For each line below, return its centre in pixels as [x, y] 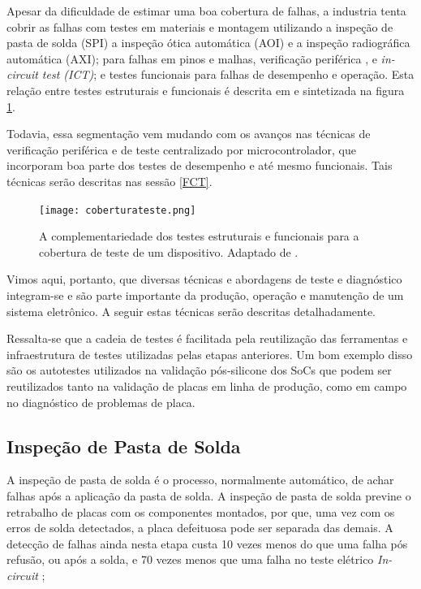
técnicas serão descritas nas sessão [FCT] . [110, 181]
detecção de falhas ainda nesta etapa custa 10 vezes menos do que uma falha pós [207, 543]
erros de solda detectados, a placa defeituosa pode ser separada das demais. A [200, 528]
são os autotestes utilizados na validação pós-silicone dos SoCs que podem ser [199, 370]
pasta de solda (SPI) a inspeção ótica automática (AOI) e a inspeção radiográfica [208, 43]
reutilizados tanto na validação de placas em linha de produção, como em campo [207, 385]
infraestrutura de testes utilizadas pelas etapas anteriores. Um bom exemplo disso [210, 354]
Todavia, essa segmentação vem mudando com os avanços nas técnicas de [189, 134]
